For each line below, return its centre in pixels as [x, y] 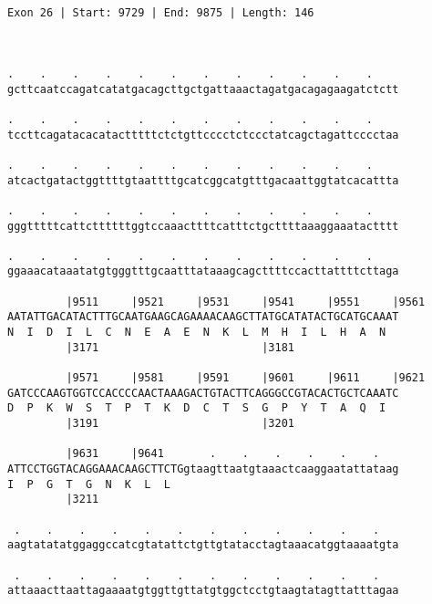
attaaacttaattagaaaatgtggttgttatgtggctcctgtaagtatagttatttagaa [203, 591]
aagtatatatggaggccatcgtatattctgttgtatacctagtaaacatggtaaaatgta [203, 545]
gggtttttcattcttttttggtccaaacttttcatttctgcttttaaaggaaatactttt [203, 226]
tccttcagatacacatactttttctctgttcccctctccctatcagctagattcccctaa [203, 135]
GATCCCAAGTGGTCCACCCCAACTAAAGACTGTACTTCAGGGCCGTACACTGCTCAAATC [203, 393]
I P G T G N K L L [89, 484]
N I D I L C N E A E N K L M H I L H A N [197, 333]
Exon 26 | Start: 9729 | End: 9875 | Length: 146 [161, 13]
